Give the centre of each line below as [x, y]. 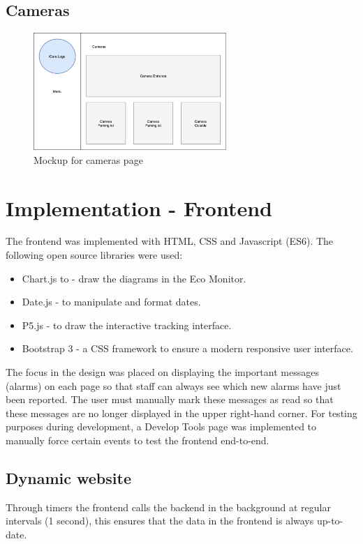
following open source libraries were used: [94, 255]
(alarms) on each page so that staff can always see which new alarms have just [173, 385]
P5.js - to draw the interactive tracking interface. [127, 325]
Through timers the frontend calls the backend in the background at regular [168, 507]
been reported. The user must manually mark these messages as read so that [170, 399]
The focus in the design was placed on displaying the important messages [162, 372]
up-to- [330, 521]
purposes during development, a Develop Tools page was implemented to [161, 426]
